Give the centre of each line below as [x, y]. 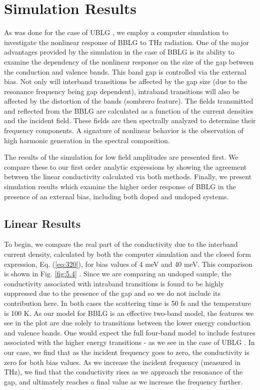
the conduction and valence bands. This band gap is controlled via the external [125, 71]
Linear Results [42, 223]
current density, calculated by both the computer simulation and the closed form [127, 254]
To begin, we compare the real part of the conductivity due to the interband [121, 244]
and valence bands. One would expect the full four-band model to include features [130, 332]
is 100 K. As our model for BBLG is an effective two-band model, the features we [129, 313]
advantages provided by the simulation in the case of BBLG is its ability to [119, 52]
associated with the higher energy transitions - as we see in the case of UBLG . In [129, 342]
